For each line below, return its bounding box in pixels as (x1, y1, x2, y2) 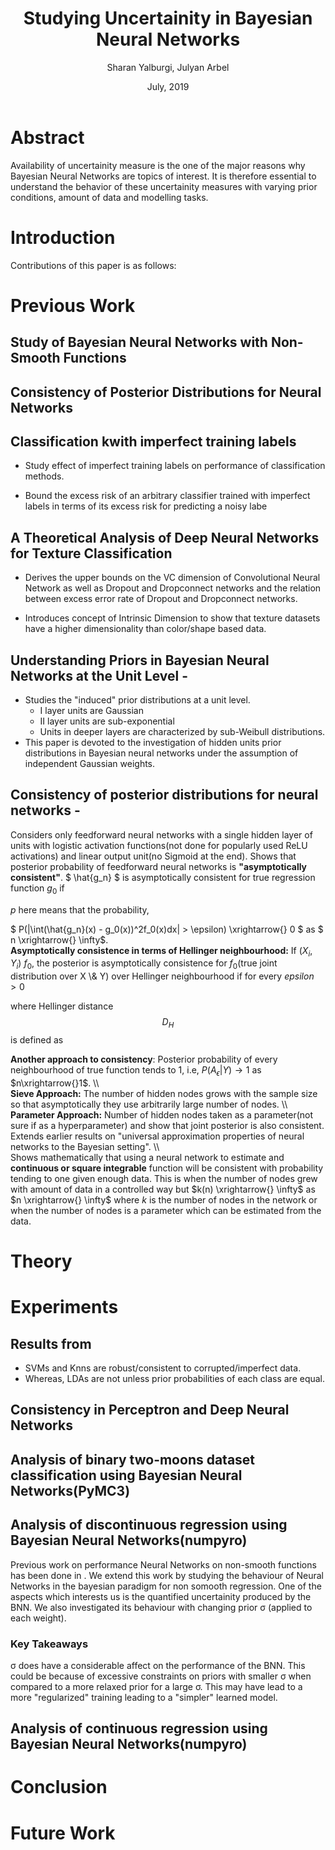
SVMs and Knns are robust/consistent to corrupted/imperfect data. (24, 1362, 302, 1374)
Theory (10, 1250, 73, 1273)
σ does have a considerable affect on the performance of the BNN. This (10, 1659, 306, 1671)
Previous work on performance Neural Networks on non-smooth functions (10, 1558, 317, 1571)
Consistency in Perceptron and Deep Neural (10, 1402, 290, 1419)
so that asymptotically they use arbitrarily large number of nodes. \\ (10, 1098, 288, 1110)
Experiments (10, 1296, 119, 1319)
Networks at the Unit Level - (10, 667, 189, 684)
